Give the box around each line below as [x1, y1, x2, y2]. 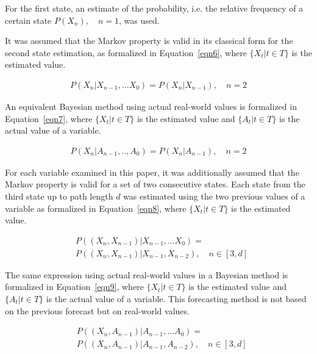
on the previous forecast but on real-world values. [5, 304, 190, 317]
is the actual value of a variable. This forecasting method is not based [46, 292, 307, 305]
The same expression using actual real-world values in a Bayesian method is [5, 268, 288, 281]
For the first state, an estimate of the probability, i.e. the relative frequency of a [5, 2, 304, 14]
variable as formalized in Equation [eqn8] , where [5, 201, 187, 214]
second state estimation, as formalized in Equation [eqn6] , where [5, 46, 247, 59]
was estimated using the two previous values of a [123, 190, 305, 202]
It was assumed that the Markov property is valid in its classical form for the [5, 34, 293, 47]
